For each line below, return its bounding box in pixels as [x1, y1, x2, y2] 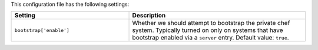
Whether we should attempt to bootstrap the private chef [132, 19, 290, 27]
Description [132, 12, 166, 20]
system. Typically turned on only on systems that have [132, 26, 283, 34]
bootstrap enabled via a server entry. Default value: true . [132, 34, 289, 42]
